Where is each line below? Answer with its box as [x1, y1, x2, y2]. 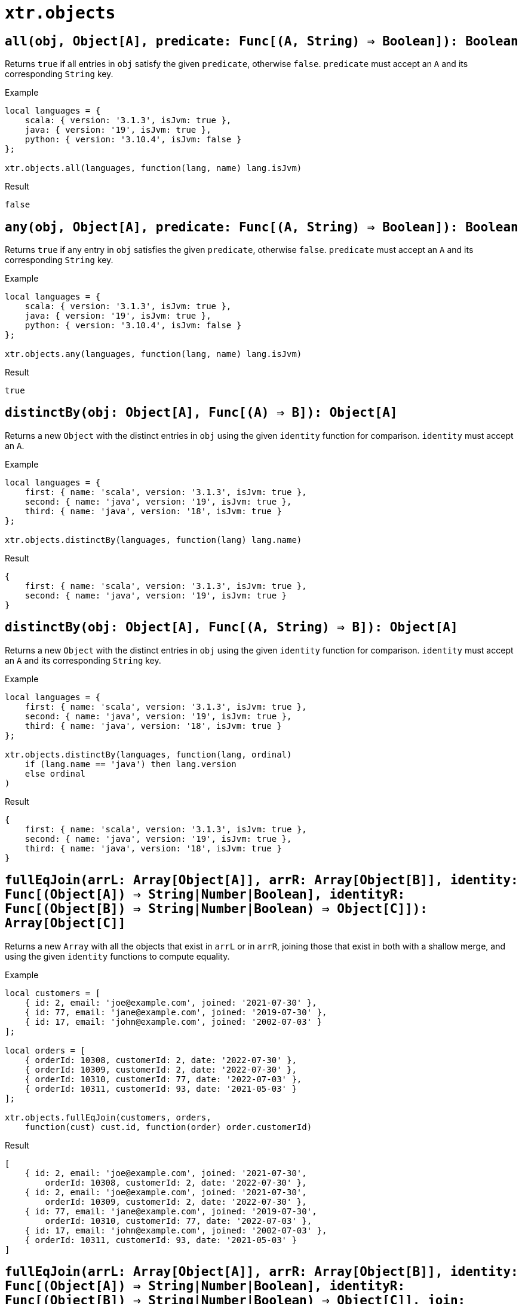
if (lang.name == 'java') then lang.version [24, 759, 237, 769]
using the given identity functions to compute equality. [5, 951, 230, 961]
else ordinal [24, 768, 85, 778]
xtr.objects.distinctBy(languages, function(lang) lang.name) [5, 535, 302, 545]
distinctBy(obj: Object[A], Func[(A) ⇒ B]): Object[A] [5, 405, 398, 420]
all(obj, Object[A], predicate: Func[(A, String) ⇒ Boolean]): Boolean [5, 33, 518, 48]
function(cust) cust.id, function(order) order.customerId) [24, 1122, 312, 1132]
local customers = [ [5, 988, 101, 998]
